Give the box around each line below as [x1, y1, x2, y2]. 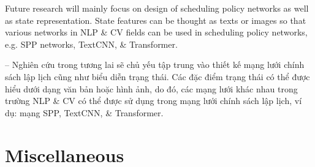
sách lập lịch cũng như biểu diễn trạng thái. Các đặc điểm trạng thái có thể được [5, 70, 310, 83]
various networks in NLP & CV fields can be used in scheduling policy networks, [5, 26, 308, 39]
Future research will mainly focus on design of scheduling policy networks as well [5, 2, 309, 14]
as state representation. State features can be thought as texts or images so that [5, 13, 306, 26]
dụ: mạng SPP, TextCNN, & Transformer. [5, 106, 164, 119]
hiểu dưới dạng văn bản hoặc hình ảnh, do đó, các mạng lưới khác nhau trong [5, 82, 298, 95]
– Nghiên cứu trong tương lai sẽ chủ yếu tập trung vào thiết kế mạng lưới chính [5, 58, 305, 71]
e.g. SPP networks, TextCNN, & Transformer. [5, 37, 178, 50]
